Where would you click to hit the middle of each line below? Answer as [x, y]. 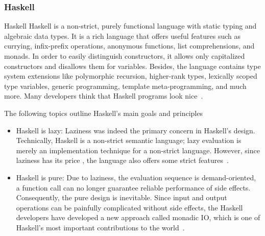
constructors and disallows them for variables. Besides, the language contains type [132, 66]
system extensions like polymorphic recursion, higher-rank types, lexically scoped [131, 76]
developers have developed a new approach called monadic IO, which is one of [138, 217]
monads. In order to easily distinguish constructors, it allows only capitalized [125, 56]
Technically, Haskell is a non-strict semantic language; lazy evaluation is [129, 140]
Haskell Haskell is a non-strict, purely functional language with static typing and [130, 26]
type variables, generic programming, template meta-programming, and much [125, 86]
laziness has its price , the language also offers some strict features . [122, 160]
